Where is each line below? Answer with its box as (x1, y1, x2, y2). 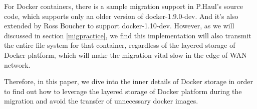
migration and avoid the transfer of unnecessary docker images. (4, 96, 198, 106)
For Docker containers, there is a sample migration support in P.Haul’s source (4, 1, 243, 11)
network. (4, 59, 31, 70)
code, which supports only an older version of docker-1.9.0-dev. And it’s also (4, 10, 238, 21)
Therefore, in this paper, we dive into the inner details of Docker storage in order (4, 76, 253, 87)
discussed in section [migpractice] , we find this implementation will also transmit (4, 30, 251, 40)
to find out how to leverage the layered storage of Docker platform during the (4, 86, 242, 96)
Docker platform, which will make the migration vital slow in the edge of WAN (4, 49, 247, 60)
